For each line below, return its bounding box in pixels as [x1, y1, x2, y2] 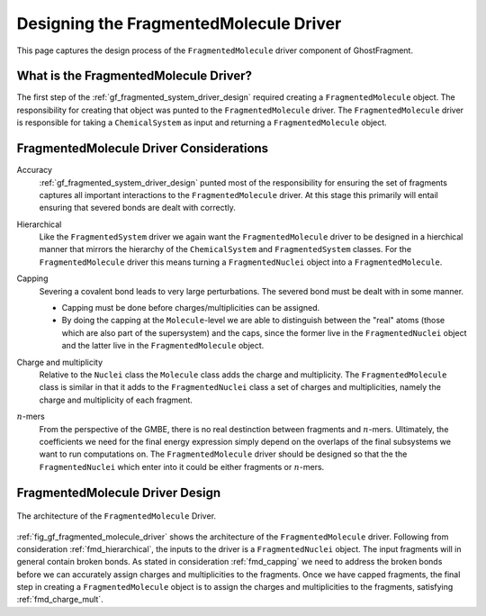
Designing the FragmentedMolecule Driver [16, 14, 342, 33]
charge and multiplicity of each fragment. [39, 394, 193, 405]
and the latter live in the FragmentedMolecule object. [61, 340, 265, 351]
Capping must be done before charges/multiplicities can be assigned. [61, 303, 320, 313]
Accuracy [16, 165, 53, 176]
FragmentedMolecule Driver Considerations [16, 140, 269, 157]
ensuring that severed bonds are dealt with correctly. [39, 203, 236, 213]
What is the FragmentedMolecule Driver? [16, 68, 252, 84]
